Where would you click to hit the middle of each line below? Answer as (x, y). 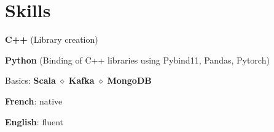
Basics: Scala (30, 80)
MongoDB (129, 80)
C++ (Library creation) (52, 39)
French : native (34, 101)
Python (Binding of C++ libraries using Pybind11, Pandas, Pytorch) (137, 60)
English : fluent (34, 121)
